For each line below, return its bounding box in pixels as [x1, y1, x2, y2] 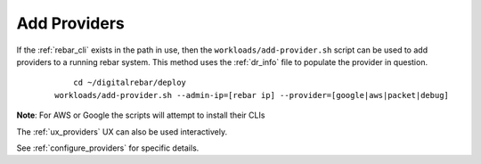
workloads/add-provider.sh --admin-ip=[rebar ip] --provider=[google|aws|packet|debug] [54, 90, 450, 100]
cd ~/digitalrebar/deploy [72, 78, 187, 88]
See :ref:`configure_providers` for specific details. [16, 143, 200, 153]
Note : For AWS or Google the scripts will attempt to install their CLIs [16, 110, 265, 120]
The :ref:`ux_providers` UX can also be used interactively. [16, 126, 227, 137]
